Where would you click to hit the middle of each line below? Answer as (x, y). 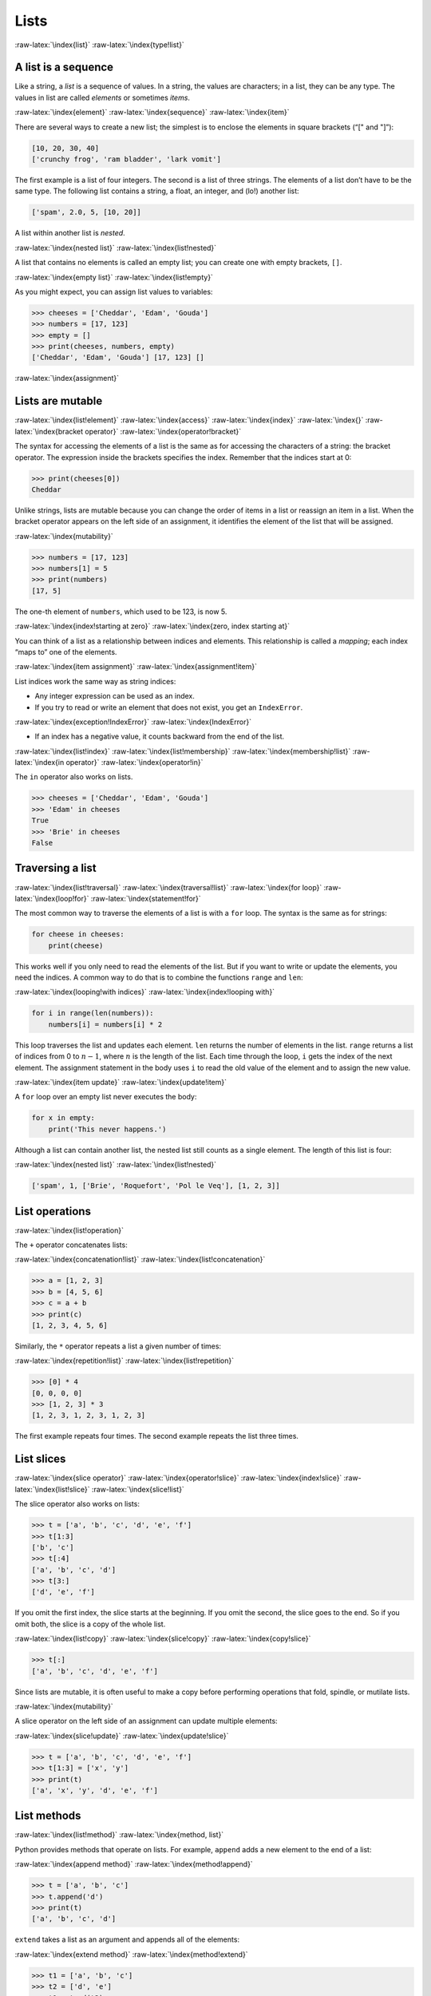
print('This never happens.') (107, 1129)
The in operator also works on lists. (74, 777)
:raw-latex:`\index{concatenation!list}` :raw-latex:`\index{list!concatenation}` (140, 1259)
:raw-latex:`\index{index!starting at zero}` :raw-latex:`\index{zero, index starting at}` (152, 626)
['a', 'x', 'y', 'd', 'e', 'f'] (95, 1790)
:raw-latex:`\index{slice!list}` (138, 1489)
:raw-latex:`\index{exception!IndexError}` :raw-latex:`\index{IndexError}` (133, 722)
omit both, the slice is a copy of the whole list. (90, 1624)
